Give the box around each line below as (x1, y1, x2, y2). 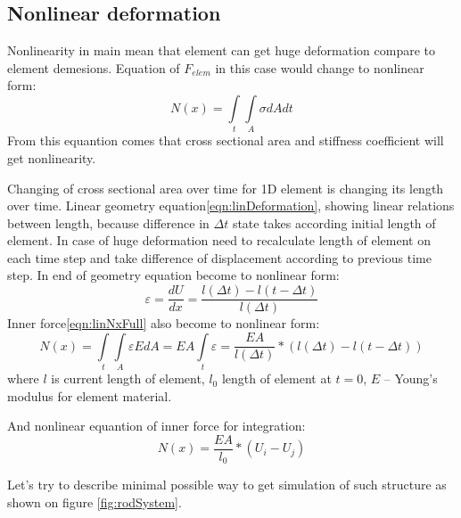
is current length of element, (51, 369, 205, 388)
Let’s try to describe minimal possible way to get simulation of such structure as (7, 475, 447, 494)
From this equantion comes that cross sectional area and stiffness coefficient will (7, 131, 444, 150)
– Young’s (383, 369, 438, 388)
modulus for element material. (7, 386, 172, 405)
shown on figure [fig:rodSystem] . (7, 492, 182, 511)
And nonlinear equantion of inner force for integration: (7, 416, 306, 435)
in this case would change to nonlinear (215, 58, 424, 77)
